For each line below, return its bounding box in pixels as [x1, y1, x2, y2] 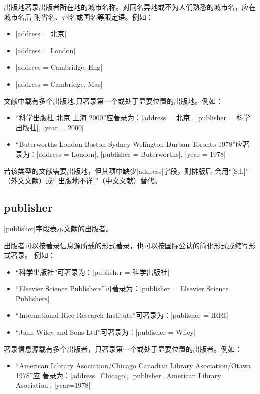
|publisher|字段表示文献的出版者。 [4, 223, 113, 233]
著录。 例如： [10, 250, 55, 260]
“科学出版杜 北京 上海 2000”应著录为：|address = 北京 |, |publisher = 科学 [15, 112, 251, 123]
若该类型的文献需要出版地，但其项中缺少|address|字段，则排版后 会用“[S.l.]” [4, 165, 249, 176]
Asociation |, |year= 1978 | [15, 380, 91, 390]
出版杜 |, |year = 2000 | [15, 122, 84, 132]
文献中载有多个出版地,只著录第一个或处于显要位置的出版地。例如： [4, 95, 223, 106]
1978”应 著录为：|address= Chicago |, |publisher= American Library [15, 370, 221, 380]
